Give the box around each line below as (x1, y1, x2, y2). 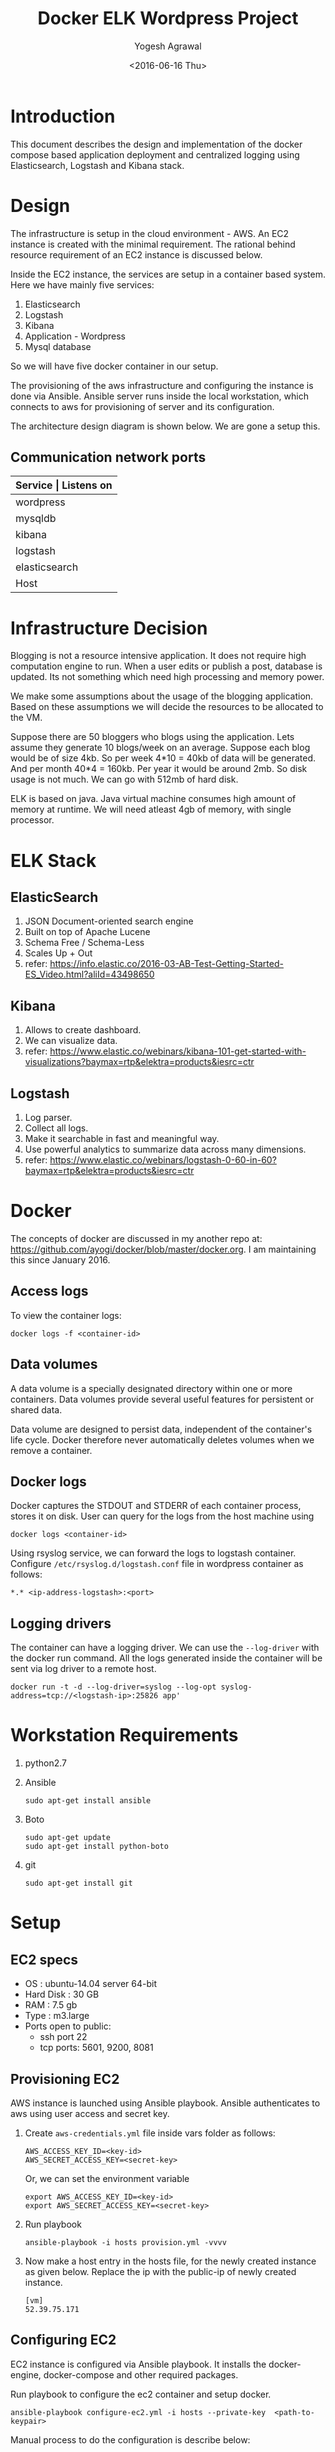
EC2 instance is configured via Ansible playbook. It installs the (10, 2358, 267, 2370)
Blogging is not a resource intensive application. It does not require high (10, 650, 307, 662)
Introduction (10, 105, 116, 127)
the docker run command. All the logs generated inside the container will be (10, 1652, 323, 1664)
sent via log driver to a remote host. (10, 1663, 157, 1675)
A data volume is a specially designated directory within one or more (10, 1382, 293, 1394)
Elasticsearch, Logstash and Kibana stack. (10, 159, 185, 171)
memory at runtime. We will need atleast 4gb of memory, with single (10, 803, 292, 816)
